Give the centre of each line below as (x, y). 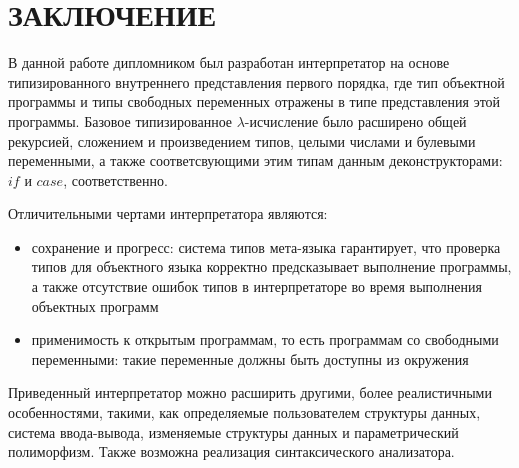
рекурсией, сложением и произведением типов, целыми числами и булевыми (242, 140)
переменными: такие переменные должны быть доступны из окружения (250, 358)
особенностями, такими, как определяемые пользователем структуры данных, (244, 412)
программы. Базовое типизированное (120, 120)
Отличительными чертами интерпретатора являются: (168, 213)
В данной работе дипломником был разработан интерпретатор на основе (229, 62)
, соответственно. (115, 179)
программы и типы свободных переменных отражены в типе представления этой (254, 101)
